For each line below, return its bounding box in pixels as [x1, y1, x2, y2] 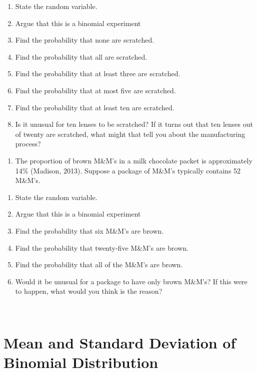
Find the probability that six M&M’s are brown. [15, 225, 164, 236]
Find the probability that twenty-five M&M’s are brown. [15, 242, 188, 253]
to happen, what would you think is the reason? [15, 286, 162, 296]
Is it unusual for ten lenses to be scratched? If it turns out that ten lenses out [15, 119, 253, 129]
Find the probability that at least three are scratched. [15, 68, 180, 79]
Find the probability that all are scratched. [15, 51, 147, 62]
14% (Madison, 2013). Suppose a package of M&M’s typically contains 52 [15, 165, 241, 175]
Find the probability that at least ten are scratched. [15, 102, 174, 112]
